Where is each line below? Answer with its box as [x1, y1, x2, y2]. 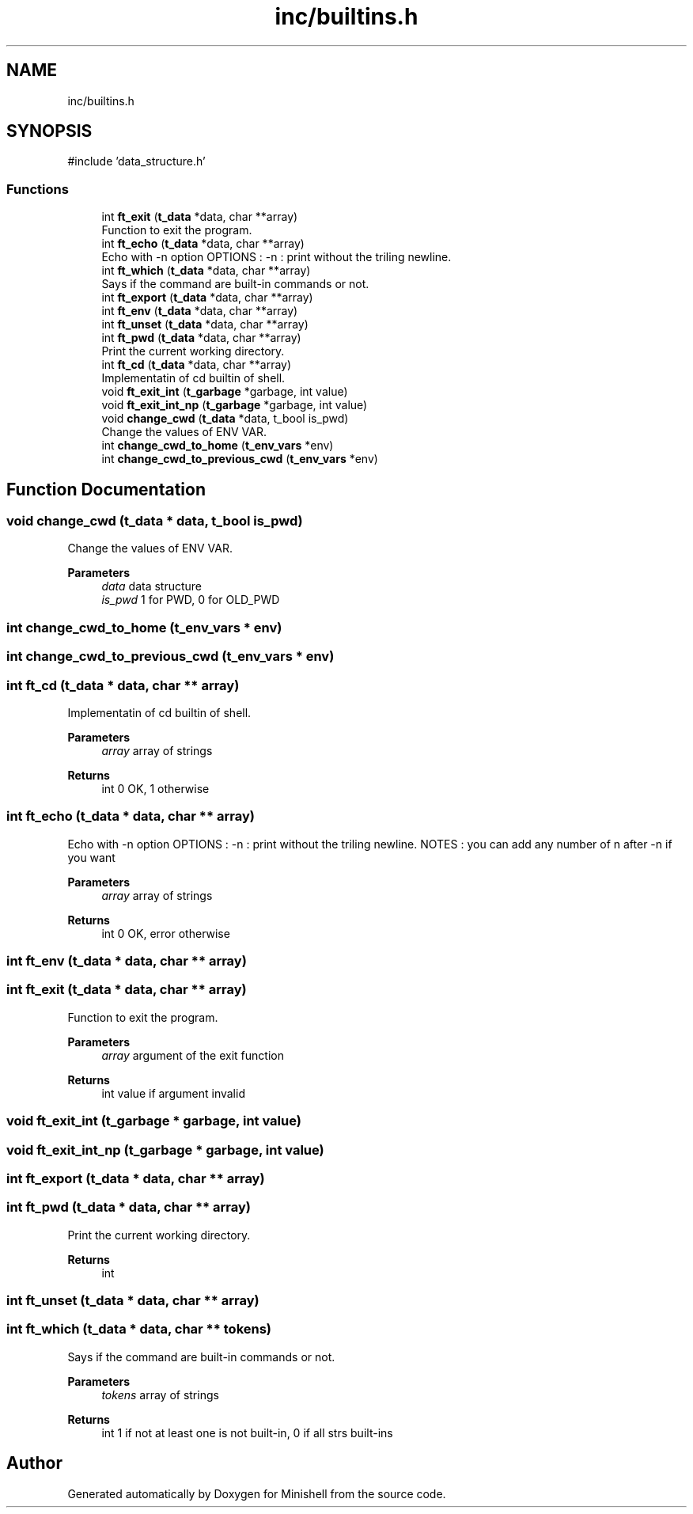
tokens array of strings [101, 1387, 219, 1402]
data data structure [101, 579, 203, 594]
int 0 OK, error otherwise [101, 926, 230, 940]
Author [6, 1453, 62, 1474]
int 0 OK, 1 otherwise [101, 781, 210, 795]
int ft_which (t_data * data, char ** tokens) [6, 1321, 272, 1338]
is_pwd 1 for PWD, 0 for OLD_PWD [101, 593, 280, 607]
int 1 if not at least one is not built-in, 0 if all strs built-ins [101, 1425, 393, 1440]
